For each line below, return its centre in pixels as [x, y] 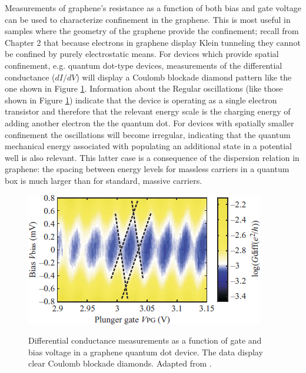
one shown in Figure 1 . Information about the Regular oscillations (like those [144, 88]
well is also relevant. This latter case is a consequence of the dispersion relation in [152, 157]
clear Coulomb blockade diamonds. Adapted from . [120, 363]
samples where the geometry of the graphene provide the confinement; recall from [152, 31]
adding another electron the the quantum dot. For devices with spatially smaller [149, 122]
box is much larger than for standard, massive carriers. [104, 180]
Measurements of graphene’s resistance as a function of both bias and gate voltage [153, 8]
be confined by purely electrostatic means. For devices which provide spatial [142, 54]
